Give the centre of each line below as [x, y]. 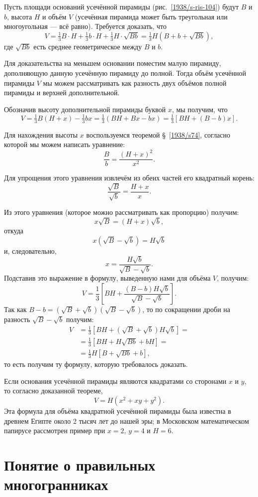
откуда [14, 231]
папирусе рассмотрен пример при [55, 430]
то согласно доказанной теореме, [53, 391]
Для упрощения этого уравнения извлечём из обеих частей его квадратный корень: [129, 178]
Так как [15, 309]
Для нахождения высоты [41, 134]
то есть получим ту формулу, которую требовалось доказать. [96, 364]
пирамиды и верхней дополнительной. [62, 92]
